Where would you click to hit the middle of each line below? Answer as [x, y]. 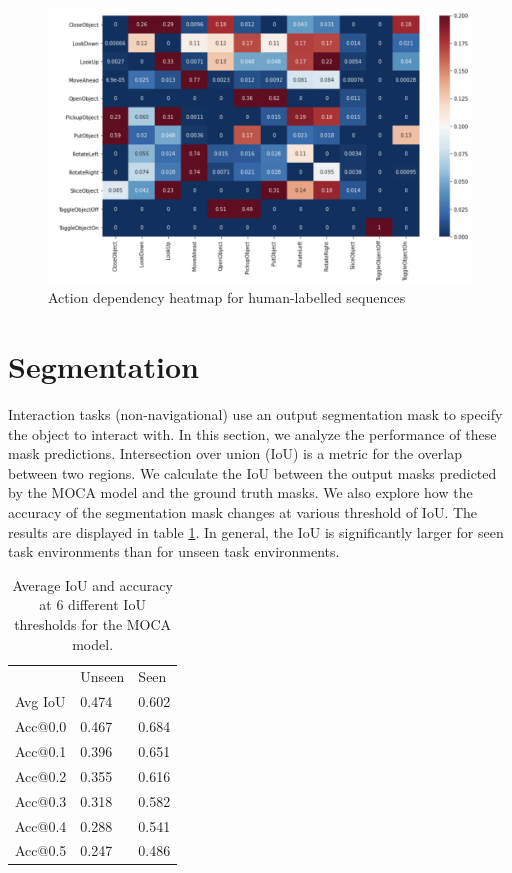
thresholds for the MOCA [93, 624]
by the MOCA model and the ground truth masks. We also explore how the [240, 492]
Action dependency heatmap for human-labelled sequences [227, 297]
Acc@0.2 [41, 775]
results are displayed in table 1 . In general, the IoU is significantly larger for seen [256, 531]
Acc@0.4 [41, 825]
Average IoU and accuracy [92, 584]
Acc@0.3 [41, 800]
